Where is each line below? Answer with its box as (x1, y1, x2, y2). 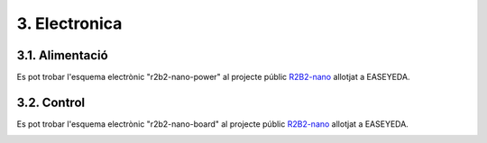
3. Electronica (16, 13, 123, 33)
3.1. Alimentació (16, 48, 108, 63)
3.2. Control (16, 94, 86, 110)
